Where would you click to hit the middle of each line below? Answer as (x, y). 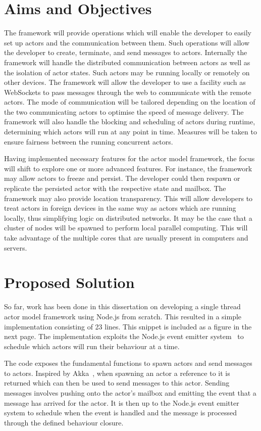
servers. (16, 247)
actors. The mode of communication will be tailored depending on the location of (130, 102)
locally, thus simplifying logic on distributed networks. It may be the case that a (128, 218)
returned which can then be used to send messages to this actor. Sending (117, 383)
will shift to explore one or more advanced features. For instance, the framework (128, 168)
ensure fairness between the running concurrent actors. (89, 141)
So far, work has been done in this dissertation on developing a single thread (122, 306)
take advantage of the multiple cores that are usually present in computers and (126, 237)
